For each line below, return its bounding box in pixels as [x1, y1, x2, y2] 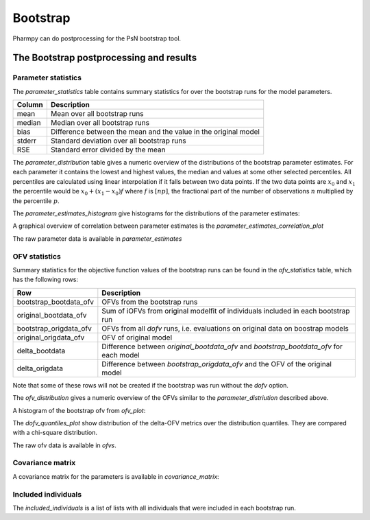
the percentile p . [12, 196, 60, 205]
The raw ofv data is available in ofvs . [12, 441, 116, 449]
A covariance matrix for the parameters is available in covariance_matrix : [12, 472, 219, 480]
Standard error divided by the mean [50, 145, 166, 154]
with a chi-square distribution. [12, 429, 98, 437]
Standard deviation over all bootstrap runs [50, 136, 186, 145]
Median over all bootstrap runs [50, 118, 150, 128]
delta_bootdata [16, 346, 66, 355]
